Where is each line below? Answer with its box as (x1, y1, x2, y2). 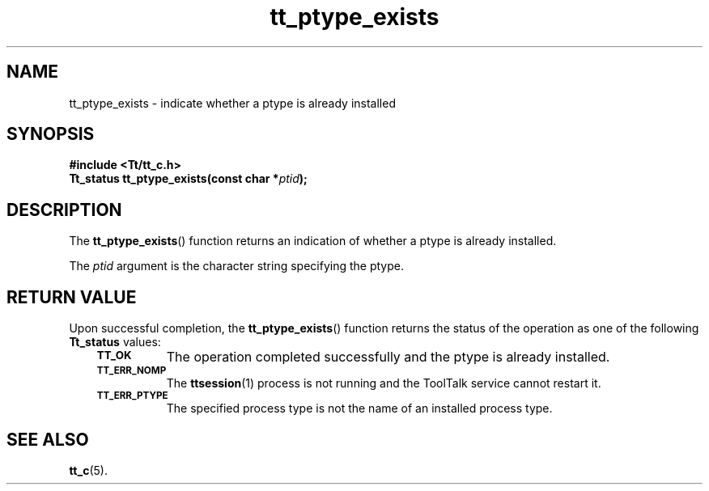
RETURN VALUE (6, 286, 137, 307)
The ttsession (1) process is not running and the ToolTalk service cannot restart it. (166, 376, 601, 391)
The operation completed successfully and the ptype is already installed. (166, 349, 610, 366)
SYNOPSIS (6, 124, 95, 145)
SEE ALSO (6, 429, 89, 450)
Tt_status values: (69, 335, 161, 349)
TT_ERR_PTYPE (96, 390, 168, 402)
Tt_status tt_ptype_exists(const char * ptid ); (69, 171, 308, 186)
